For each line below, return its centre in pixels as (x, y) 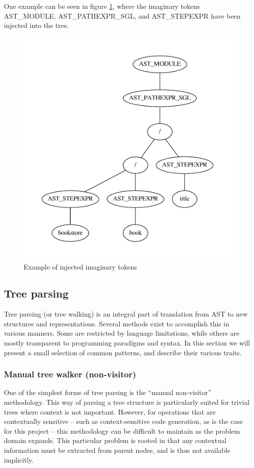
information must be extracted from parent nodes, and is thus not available (117, 450)
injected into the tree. (37, 25)
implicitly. (19, 459)
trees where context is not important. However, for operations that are (110, 411)
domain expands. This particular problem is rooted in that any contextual (115, 440)
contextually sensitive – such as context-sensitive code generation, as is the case (124, 421)
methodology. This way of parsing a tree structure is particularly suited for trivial (127, 402)
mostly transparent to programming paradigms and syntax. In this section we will (127, 342)
